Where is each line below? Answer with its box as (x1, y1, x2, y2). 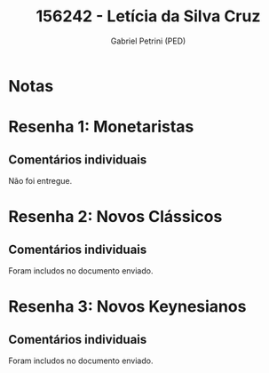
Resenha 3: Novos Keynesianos (8, 297, 247, 317)
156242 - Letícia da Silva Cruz (36, 6, 261, 27)
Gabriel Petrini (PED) (110, 36, 186, 46)
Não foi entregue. (8, 175, 73, 186)
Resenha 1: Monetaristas (8, 117, 194, 137)
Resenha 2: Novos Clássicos (8, 207, 223, 227)
